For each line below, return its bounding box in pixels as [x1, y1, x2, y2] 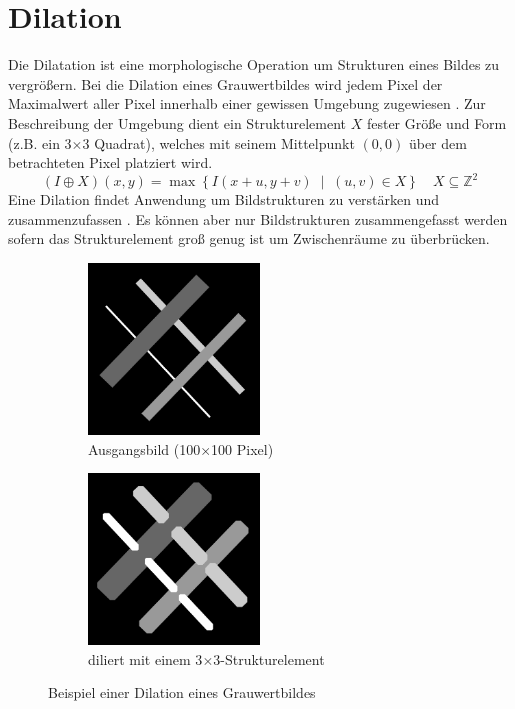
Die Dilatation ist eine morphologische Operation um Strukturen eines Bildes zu [8, 54, 500, 75]
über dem [408, 132, 467, 153]
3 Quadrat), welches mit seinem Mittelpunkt [82, 132, 355, 153]
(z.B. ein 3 [8, 132, 72, 153]
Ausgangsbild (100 [88, 438, 201, 459]
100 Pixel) [211, 438, 274, 459]
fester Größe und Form [366, 112, 507, 133]
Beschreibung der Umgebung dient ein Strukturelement [8, 112, 347, 133]
